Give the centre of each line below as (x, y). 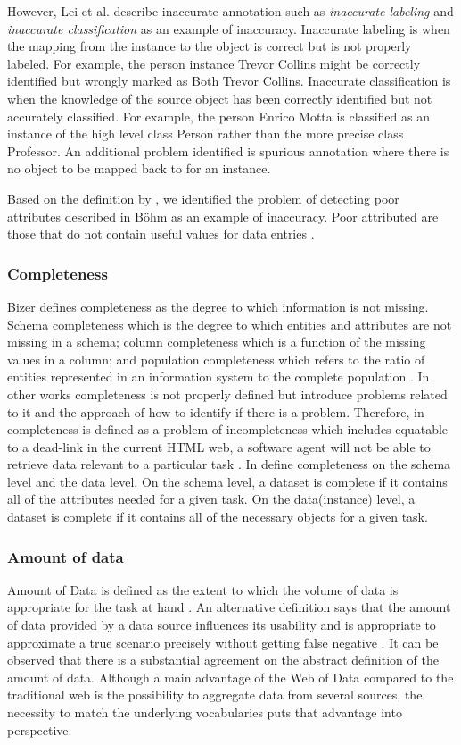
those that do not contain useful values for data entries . (161, 234)
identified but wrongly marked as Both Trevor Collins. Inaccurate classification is (229, 81)
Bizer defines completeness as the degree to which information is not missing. (218, 306)
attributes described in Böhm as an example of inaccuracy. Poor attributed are (223, 216)
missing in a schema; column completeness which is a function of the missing (217, 342)
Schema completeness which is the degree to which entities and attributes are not (230, 324)
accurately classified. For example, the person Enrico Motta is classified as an (218, 116)
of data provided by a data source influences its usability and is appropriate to (222, 625)
